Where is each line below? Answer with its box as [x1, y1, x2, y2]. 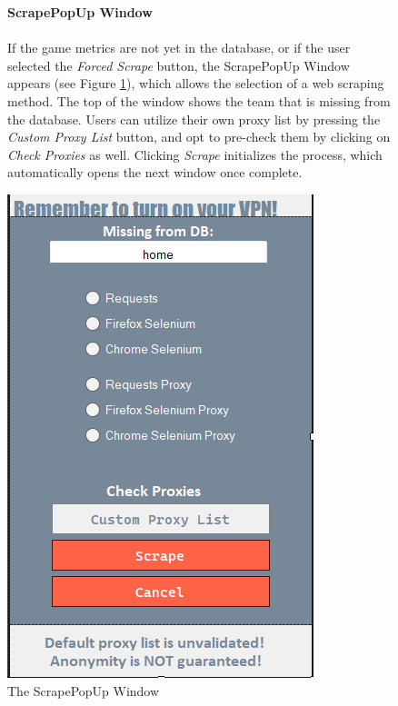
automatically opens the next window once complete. [7, 163, 303, 182]
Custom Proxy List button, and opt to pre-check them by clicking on [7, 127, 391, 146]
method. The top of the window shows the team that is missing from [7, 91, 391, 110]
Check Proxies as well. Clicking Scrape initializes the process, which [7, 144, 383, 164]
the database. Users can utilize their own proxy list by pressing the [7, 109, 381, 128]
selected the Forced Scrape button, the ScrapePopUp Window [7, 55, 350, 75]
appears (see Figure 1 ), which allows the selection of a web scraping [7, 74, 384, 93]
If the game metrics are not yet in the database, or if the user [7, 38, 351, 57]
